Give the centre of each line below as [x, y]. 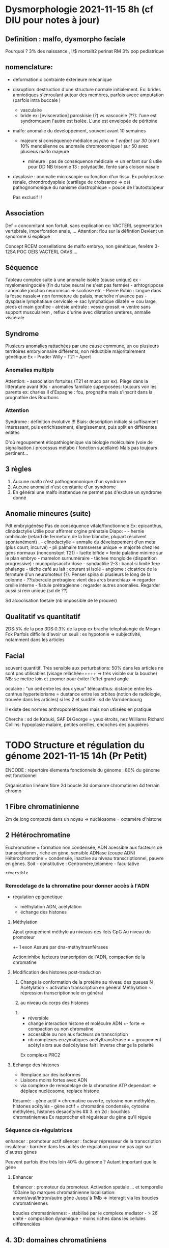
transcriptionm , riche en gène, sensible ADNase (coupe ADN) [71, 853]
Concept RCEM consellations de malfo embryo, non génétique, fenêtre [79, 246]
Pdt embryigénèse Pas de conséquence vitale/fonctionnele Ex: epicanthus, [84, 526]
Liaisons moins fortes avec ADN [54, 1080]
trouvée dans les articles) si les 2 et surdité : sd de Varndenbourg [74, 700]
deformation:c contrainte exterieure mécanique [62, 79]
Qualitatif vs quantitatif [43, 616]
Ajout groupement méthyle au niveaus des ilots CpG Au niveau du [82, 932]
